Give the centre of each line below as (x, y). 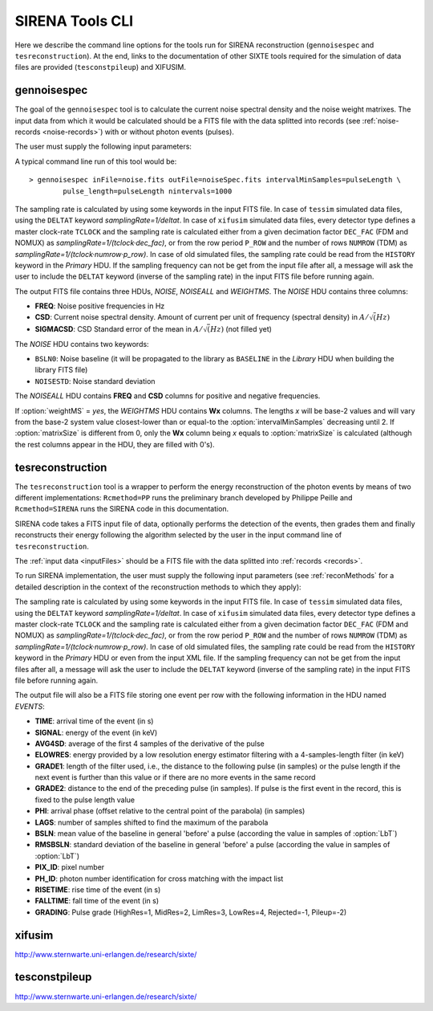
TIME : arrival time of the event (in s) (94, 721)
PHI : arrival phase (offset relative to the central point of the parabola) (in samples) (170, 811)
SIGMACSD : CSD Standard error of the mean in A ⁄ (118, 328)
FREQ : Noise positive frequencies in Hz (100, 306)
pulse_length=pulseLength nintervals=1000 (148, 191)
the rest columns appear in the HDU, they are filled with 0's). (115, 444)
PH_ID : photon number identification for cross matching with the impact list (159, 879)
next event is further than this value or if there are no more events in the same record (175, 777)
